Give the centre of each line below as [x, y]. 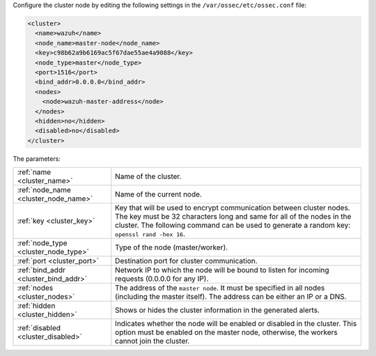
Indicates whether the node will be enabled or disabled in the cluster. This [236, 324]
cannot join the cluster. [152, 341]
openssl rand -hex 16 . [150, 234]
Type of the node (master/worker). [172, 247]
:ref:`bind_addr [41, 270]
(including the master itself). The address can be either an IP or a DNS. [231, 297]
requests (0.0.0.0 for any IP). [162, 279]
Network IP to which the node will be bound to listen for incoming [222, 270]
